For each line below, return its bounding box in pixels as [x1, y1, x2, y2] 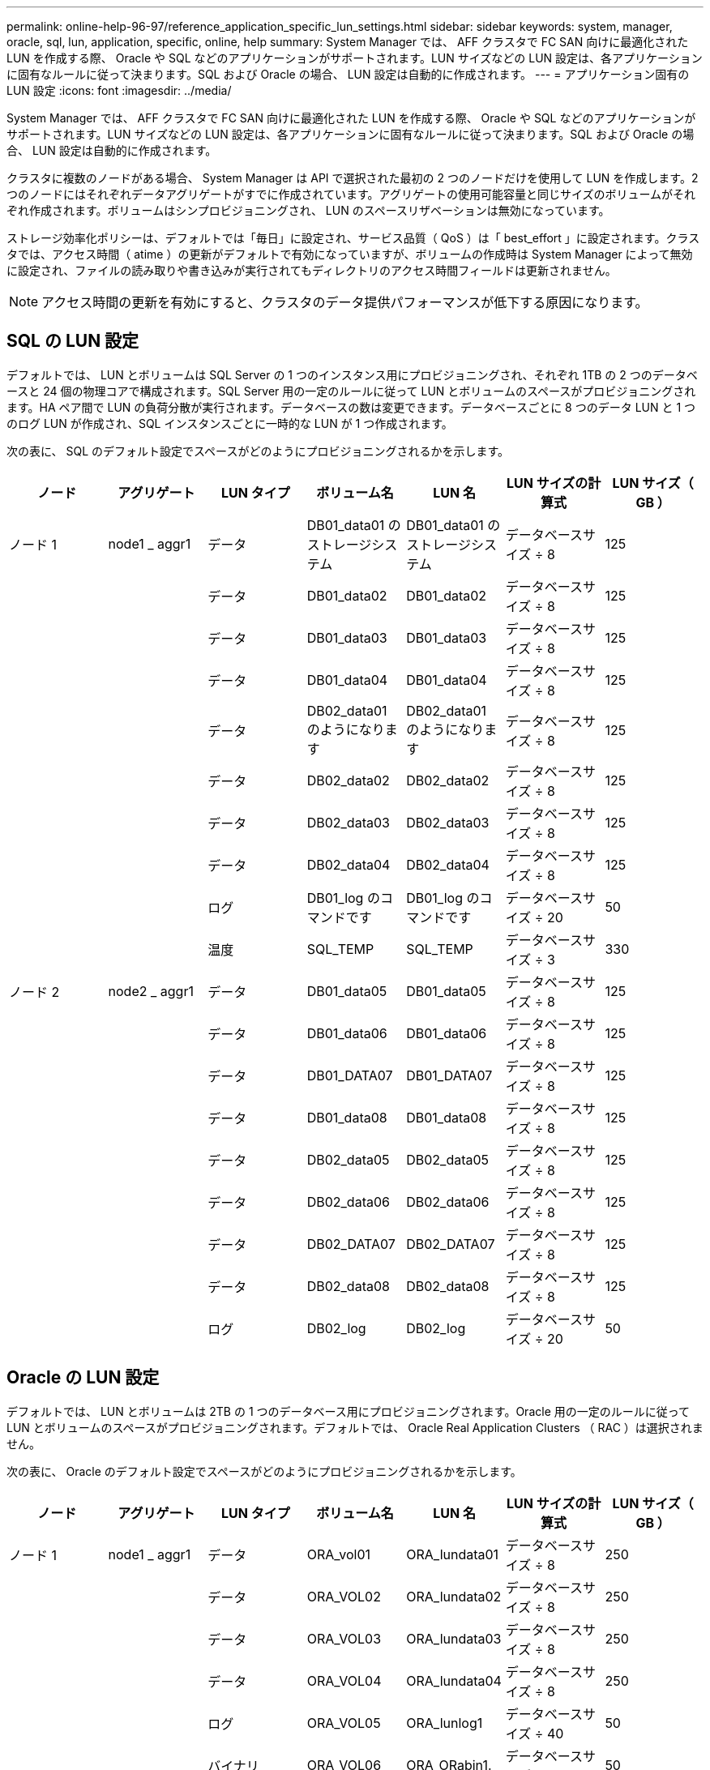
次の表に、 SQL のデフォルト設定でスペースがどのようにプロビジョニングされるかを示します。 [6, 443, 509, 458]
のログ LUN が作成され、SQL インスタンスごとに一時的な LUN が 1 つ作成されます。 [6, 416, 453, 430]
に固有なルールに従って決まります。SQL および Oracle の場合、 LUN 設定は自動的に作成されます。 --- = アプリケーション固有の [6, 67, 690, 81]
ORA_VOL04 [306, 1672, 382, 1689]
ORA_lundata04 [406, 1672, 502, 1689]
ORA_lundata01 [406, 1546, 499, 1563]
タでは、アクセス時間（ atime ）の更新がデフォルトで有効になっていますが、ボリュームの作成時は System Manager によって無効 [6, 247, 693, 261]
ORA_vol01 [306, 1546, 371, 1563]
